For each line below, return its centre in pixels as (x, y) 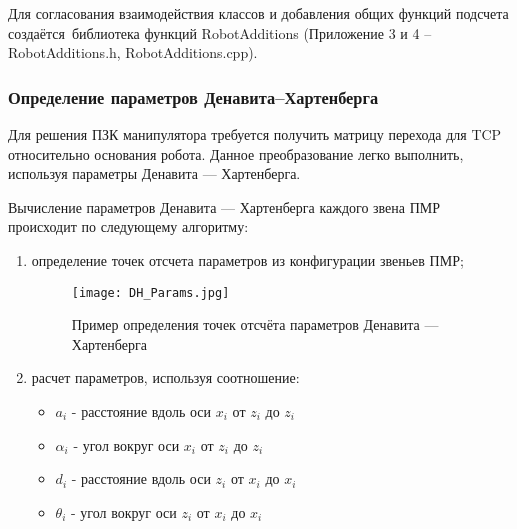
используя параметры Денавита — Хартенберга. (154, 173)
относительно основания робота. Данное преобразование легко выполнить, (236, 153)
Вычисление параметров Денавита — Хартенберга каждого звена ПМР (224, 206)
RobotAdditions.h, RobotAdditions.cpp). (133, 52)
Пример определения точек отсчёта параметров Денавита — (255, 324)
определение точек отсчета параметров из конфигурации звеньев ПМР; (247, 259)
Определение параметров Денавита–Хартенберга (193, 96)
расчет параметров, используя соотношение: (165, 377)
